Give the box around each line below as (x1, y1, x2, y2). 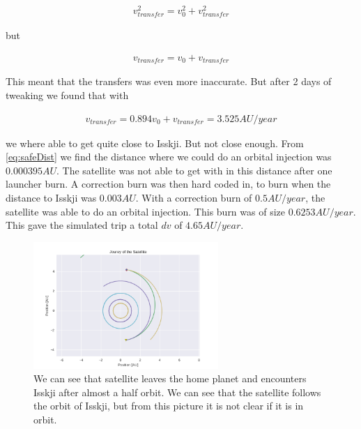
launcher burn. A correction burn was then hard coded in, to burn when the (6, 176, 331, 191)
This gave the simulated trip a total (6, 218, 158, 232)
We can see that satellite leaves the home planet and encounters (33, 371, 307, 386)
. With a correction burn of (135, 190, 252, 204)
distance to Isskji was (6, 190, 97, 204)
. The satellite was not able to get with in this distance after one (56, 163, 332, 177)
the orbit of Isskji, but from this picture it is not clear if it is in (33, 398, 304, 413)
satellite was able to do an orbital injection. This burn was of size (6, 204, 286, 218)
